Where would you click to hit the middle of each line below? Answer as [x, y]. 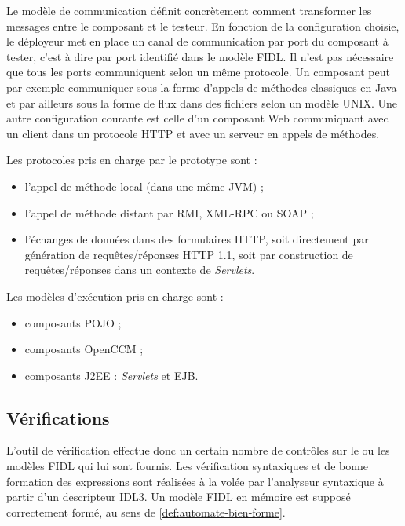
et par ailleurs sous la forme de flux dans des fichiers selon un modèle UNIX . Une [202, 102]
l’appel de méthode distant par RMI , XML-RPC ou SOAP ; [169, 212]
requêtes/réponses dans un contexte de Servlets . [140, 270]
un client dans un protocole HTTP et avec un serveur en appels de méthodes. [193, 133]
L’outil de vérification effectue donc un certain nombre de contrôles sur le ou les [198, 450]
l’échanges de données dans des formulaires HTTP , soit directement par [197, 239]
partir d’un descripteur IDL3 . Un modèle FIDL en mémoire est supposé [179, 497]
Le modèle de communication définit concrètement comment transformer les [189, 10]
